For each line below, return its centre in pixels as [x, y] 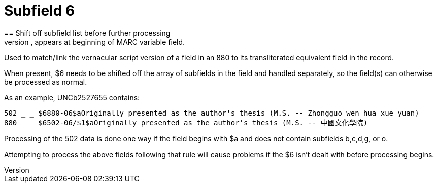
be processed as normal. [46, 82]
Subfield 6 [40, 11]
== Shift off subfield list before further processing [87, 33]
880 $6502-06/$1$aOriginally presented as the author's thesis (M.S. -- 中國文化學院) [186, 122]
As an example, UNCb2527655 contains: [72, 97]
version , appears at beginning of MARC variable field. [95, 42]
